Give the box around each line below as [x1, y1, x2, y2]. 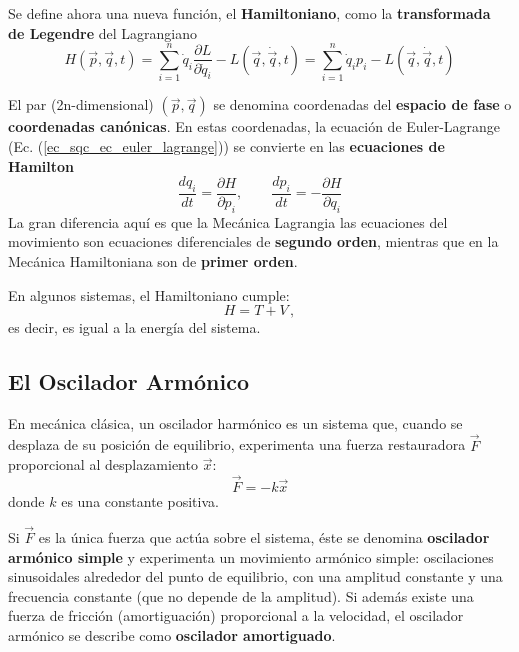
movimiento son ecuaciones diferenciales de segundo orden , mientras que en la [8, 231, 499, 252]
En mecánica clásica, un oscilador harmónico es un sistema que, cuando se [8, 412, 463, 433]
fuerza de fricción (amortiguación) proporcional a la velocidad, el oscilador [8, 605, 464, 626]
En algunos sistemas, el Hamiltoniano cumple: [8, 284, 290, 305]
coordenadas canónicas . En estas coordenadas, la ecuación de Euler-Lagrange [8, 116, 501, 137]
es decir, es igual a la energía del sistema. [8, 317, 261, 338]
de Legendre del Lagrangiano [8, 22, 198, 43]
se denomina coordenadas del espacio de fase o [213, 94, 512, 115]
